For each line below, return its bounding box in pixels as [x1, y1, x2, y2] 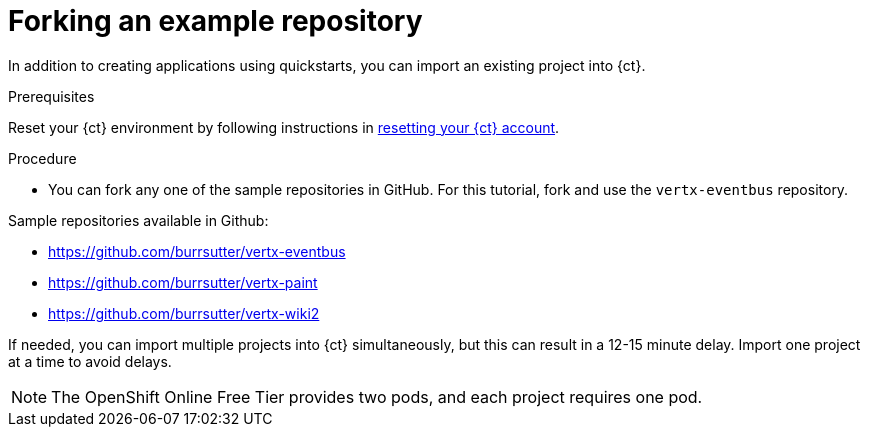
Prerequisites [8, 87, 95, 105]
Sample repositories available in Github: [8, 211, 269, 229]
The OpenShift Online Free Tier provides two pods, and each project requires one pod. [51, 386, 703, 407]
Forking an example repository [8, 4, 423, 38]
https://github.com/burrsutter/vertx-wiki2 [48, 304, 320, 322]
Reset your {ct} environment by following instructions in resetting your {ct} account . [8, 118, 560, 136]
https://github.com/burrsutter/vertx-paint [48, 273, 318, 291]
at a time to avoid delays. [8, 352, 172, 370]
